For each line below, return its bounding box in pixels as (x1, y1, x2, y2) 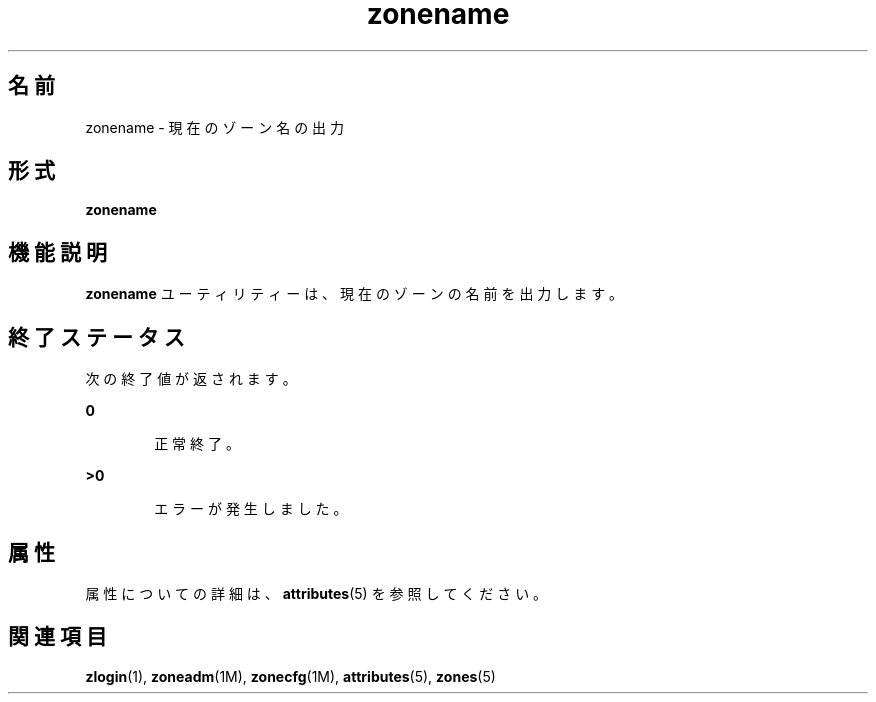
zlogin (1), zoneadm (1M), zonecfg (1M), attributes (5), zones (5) (85, 667, 496, 685)
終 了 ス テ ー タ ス (8, 324, 185, 350)
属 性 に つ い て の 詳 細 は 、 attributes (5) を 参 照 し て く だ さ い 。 (85, 584, 548, 602)
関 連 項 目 (8, 624, 107, 650)
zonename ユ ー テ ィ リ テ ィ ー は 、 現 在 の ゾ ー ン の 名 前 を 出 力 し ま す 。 (85, 285, 624, 303)
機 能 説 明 (8, 239, 107, 265)
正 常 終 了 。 (154, 435, 240, 453)
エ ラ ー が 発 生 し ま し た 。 (154, 500, 348, 518)
